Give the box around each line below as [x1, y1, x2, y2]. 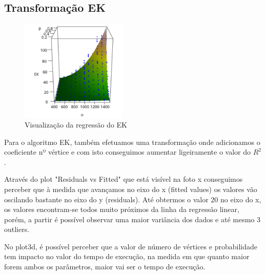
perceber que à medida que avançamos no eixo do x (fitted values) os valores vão [4, 183, 257, 194]
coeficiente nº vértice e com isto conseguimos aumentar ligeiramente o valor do [4, 146, 251, 157]
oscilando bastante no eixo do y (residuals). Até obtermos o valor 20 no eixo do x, [4, 194, 261, 204]
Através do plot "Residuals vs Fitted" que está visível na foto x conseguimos [4, 174, 243, 184]
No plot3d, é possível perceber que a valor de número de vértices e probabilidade [4, 241, 257, 251]
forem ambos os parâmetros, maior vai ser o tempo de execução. [4, 261, 206, 272]
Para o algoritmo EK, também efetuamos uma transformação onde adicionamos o [4, 136, 260, 147]
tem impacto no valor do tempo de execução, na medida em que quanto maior [4, 251, 250, 262]
